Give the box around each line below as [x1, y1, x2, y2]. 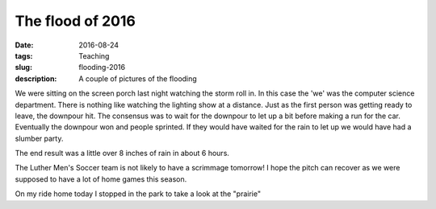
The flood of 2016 [15, 12, 136, 30]
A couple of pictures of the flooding [78, 73, 197, 84]
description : [15, 73, 57, 84]
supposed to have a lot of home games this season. [15, 174, 187, 184]
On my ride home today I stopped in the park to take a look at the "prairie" [15, 189, 262, 199]
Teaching [78, 51, 110, 60]
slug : [15, 63, 32, 72]
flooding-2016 [78, 63, 125, 72]
